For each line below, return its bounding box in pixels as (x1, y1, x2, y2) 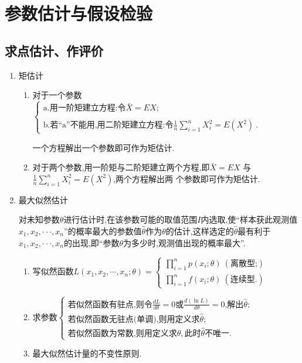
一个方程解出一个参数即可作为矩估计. (32, 141, 175, 153)
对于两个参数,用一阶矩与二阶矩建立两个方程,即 (32, 161, 210, 173)
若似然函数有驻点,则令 (67, 300, 152, 309)
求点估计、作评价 (5, 41, 103, 59)
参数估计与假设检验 (5, 1, 153, 25)
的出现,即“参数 (63, 236, 120, 248)
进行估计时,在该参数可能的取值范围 (63, 213, 198, 226)
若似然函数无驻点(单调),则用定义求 (67, 315, 200, 324)
